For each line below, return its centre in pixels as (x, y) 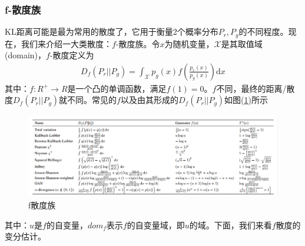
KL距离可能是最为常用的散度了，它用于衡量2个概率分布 (112, 31)
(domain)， (26, 55)
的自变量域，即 (156, 225)
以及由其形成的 (149, 100)
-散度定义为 (72, 55)
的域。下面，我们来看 (231, 225)
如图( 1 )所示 (246, 100)
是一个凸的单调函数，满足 (117, 88)
